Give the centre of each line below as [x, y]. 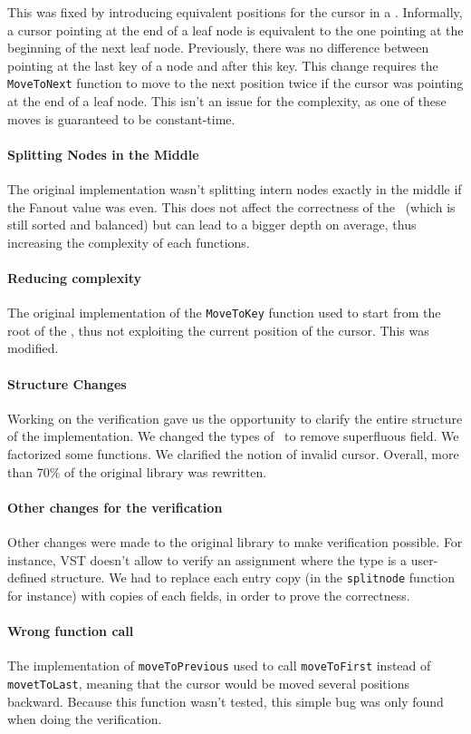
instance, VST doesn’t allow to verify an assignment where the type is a [207, 559]
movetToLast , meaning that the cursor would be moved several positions [208, 683]
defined [27, 577]
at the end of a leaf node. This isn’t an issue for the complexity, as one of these [227, 101]
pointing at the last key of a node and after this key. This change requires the [223, 65]
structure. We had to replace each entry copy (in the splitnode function [253, 577]
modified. [33, 348]
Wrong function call [71, 631]
